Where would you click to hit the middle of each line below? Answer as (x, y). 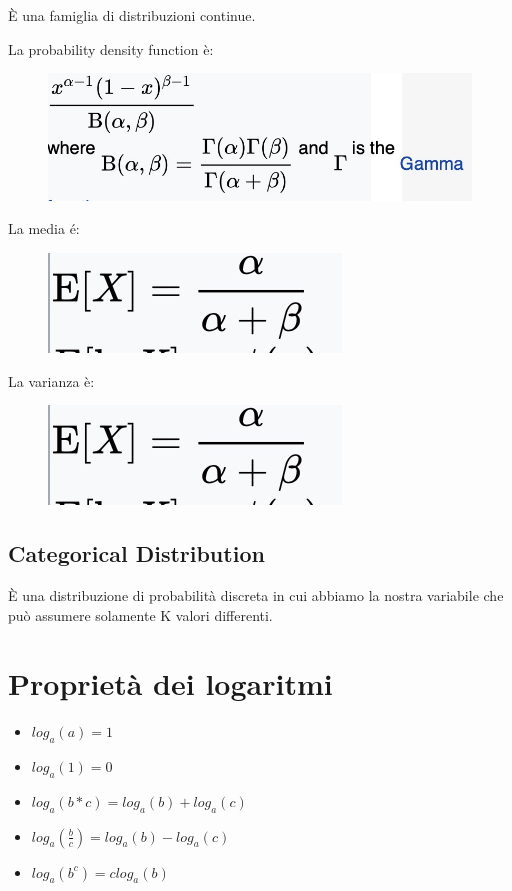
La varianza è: (51, 380)
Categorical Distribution (136, 553)
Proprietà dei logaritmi (170, 683)
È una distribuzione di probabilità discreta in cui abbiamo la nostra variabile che (256, 594)
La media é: (44, 228)
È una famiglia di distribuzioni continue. (132, 15)
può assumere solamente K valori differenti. (140, 614)
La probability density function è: (111, 48)
